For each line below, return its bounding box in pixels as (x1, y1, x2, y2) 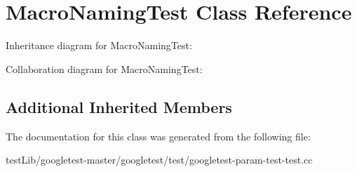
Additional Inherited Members (6, 95, 232, 117)
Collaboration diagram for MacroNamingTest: (6, 61, 203, 76)
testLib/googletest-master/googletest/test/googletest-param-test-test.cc (6, 152, 313, 167)
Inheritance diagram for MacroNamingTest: (6, 38, 192, 53)
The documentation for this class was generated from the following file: (6, 128, 311, 143)
